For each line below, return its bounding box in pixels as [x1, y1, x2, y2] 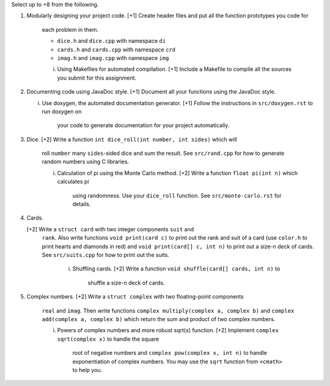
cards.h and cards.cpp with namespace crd [57, 46, 175, 53]
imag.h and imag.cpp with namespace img [57, 54, 169, 61]
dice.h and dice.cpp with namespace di [57, 37, 166, 45]
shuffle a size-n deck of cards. [87, 279, 165, 286]
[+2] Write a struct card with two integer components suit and [26, 225, 194, 232]
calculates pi [57, 178, 89, 185]
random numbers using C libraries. [42, 158, 130, 165]
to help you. [72, 366, 103, 373]
